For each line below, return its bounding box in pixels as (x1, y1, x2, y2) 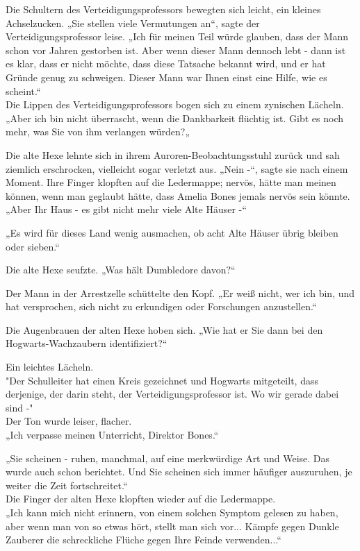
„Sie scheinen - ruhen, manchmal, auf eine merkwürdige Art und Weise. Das (6, 450, 330, 465)
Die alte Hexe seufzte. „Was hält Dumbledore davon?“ (6, 262, 236, 277)
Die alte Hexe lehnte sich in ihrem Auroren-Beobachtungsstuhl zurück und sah (6, 147, 340, 162)
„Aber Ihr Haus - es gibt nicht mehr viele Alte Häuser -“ (6, 202, 247, 217)
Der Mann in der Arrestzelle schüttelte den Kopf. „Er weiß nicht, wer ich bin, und (6, 285, 355, 300)
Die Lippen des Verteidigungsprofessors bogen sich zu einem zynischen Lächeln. (6, 97, 344, 112)
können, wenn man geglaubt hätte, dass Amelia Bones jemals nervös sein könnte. (6, 188, 350, 203)
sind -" (6, 400, 33, 414)
